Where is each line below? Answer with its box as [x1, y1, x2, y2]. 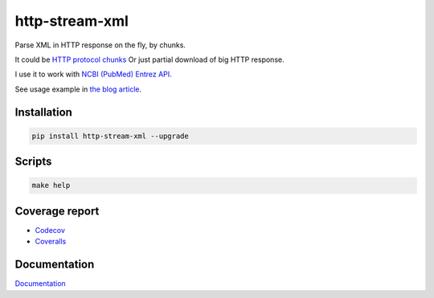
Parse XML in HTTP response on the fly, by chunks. [14, 40, 186, 50]
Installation [14, 105, 72, 119]
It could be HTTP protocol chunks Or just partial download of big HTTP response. [14, 55, 285, 64]
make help [31, 181, 71, 190]
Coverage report [14, 204, 100, 218]
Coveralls [35, 237, 67, 247]
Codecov [35, 225, 66, 235]
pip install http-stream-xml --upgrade [31, 131, 189, 141]
